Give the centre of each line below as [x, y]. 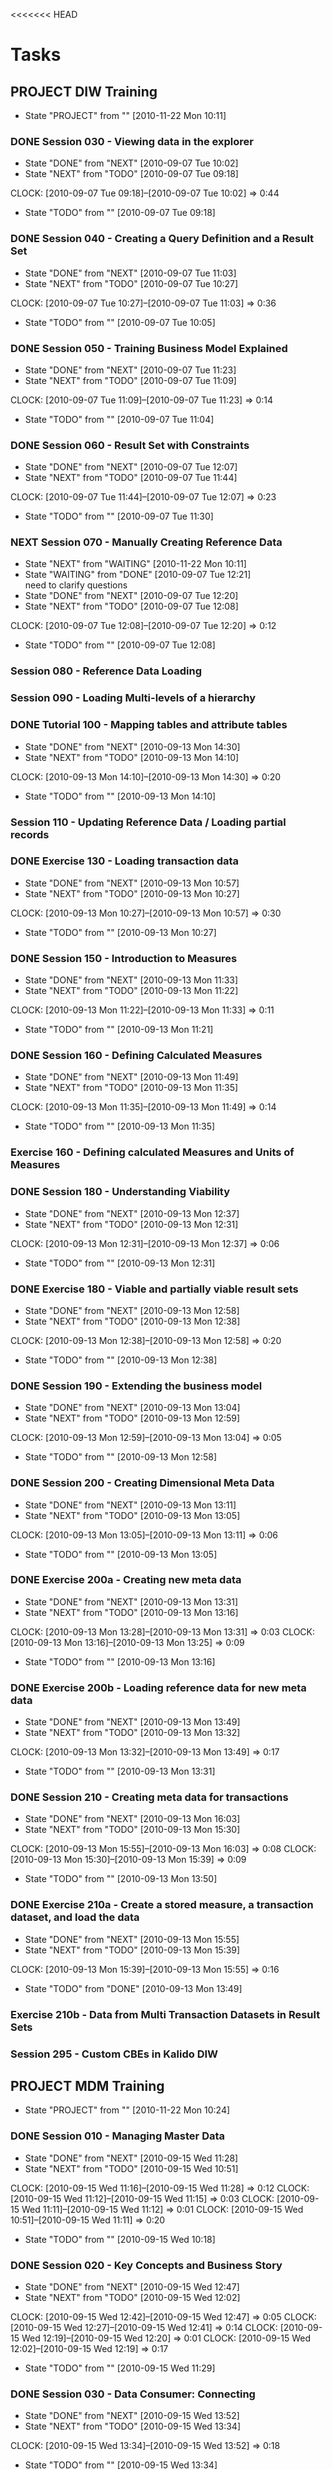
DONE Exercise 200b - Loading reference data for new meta [158, 1687]
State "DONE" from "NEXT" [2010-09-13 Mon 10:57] [132, 883]
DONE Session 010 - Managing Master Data [118, 2136]
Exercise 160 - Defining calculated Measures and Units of [152, 1152]
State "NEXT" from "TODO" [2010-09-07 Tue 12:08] [131, 606]
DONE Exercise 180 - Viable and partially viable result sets [154, 1289]
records [30, 834]
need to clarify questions [76, 585]
